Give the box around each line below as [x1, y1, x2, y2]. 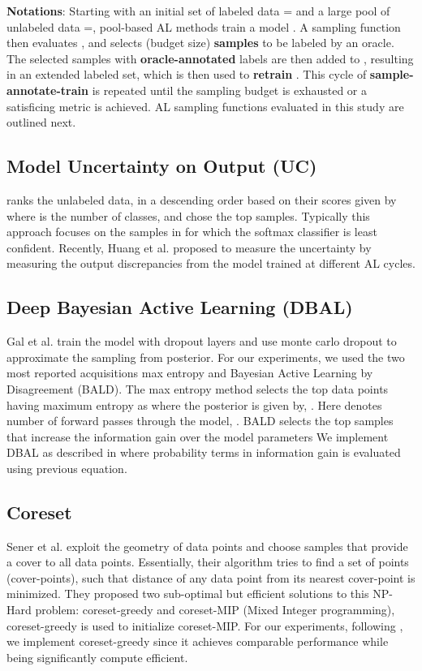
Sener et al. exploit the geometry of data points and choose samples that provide [6, 537, 408, 554]
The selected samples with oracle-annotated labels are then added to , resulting [6, 49, 414, 67]
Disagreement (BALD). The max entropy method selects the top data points [6, 380, 389, 397]
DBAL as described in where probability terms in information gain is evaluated [6, 444, 401, 461]
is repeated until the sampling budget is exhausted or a [92, 81, 367, 98]
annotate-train [6, 81, 88, 98]
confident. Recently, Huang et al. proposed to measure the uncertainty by [6, 239, 372, 256]
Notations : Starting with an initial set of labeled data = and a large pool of [6, 2, 390, 19]
